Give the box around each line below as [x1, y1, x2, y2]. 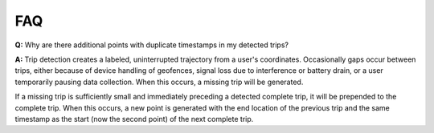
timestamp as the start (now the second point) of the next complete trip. [14, 114, 254, 123]
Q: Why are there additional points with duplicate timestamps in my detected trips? [14, 40, 289, 50]
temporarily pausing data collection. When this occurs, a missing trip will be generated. [14, 77, 304, 87]
